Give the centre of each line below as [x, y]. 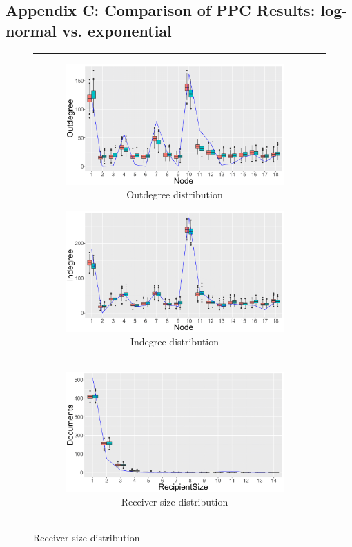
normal [31, 30]
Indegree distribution [175, 341]
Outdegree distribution [175, 194]
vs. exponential [117, 30]
